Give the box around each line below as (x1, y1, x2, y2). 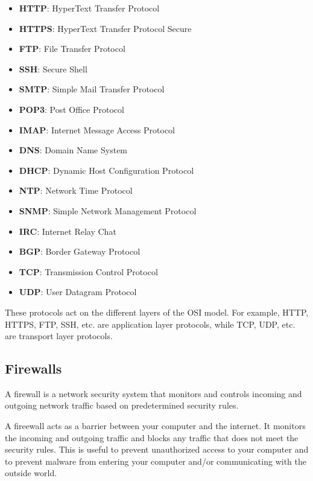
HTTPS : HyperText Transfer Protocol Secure (19, 22, 192, 34)
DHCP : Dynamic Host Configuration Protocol (19, 164, 194, 176)
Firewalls (5, 359, 62, 378)
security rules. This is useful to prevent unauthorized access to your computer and (5, 443, 309, 456)
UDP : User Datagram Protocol (19, 285, 137, 298)
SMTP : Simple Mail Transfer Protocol (19, 83, 165, 95)
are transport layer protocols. (5, 330, 113, 342)
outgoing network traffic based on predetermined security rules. (5, 399, 239, 412)
